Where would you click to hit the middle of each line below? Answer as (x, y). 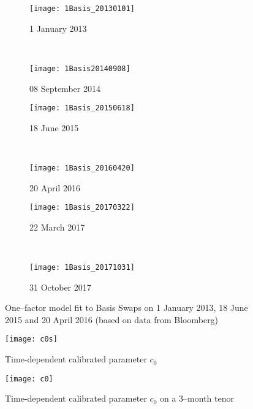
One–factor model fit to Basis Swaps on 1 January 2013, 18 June (126, 308)
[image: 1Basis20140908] (80, 68)
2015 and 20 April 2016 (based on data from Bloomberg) (112, 319)
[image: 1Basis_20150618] (82, 108)
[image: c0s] (31, 339)
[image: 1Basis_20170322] (82, 208)
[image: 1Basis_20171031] (82, 268)
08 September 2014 (65, 88)
